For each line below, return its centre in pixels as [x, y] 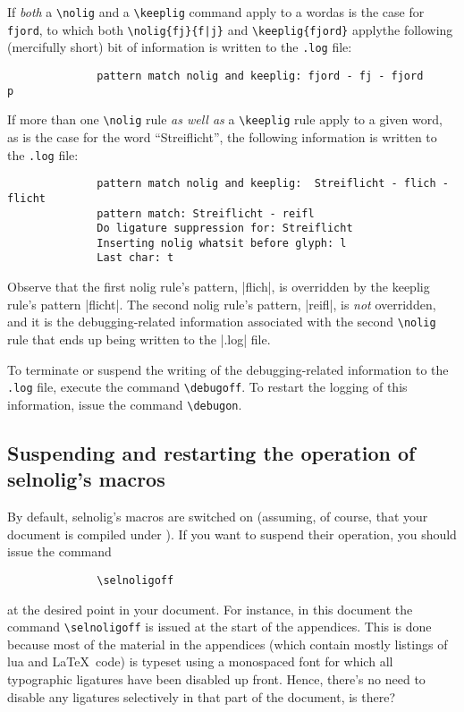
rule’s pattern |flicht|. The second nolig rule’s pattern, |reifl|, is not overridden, [222, 304]
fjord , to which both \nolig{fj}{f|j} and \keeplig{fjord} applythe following [230, 29]
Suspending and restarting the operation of [211, 452]
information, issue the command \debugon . [125, 404]
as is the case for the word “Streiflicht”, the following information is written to [222, 136]
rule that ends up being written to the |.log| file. [139, 339]
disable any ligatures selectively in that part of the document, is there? [202, 696]
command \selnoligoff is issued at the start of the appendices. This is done [219, 627]
